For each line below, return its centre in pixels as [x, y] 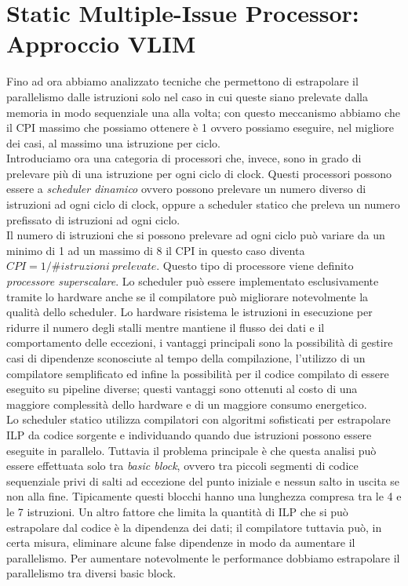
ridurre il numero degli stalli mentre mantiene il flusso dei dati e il [166, 327]
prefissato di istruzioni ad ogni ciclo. [93, 219]
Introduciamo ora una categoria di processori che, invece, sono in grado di [184, 158]
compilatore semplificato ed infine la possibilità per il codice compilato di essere [198, 373]
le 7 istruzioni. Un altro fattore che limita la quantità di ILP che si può [177, 511]
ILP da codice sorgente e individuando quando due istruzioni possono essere [189, 434]
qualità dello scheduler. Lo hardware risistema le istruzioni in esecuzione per [189, 312]
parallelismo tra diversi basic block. [91, 573]
